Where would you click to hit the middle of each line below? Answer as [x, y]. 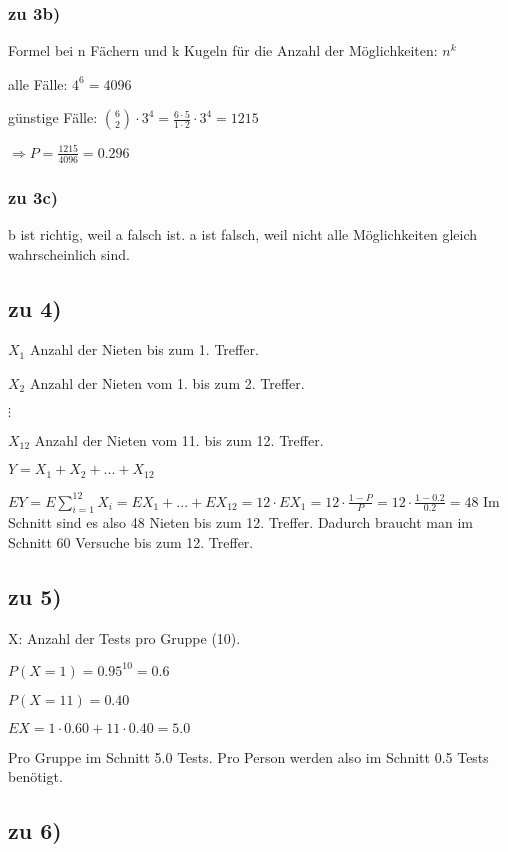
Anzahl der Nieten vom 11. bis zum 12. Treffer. [179, 439]
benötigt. [35, 776]
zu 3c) [33, 196]
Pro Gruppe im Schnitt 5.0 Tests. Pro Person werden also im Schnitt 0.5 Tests [248, 756]
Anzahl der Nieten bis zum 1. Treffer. [144, 349]
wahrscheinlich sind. [69, 253]
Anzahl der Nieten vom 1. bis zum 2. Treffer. [167, 382]
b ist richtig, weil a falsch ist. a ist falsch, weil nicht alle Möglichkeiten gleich [242, 233]
